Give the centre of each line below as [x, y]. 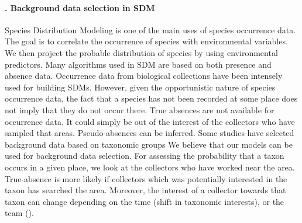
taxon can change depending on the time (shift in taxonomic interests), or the [145, 201]
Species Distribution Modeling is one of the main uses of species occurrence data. [150, 29]
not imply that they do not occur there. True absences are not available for [140, 109]
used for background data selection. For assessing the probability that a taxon [145, 156]
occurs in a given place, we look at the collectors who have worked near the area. [150, 167]
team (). [19, 213]
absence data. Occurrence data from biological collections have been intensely [144, 76]
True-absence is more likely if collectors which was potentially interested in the [146, 178]
